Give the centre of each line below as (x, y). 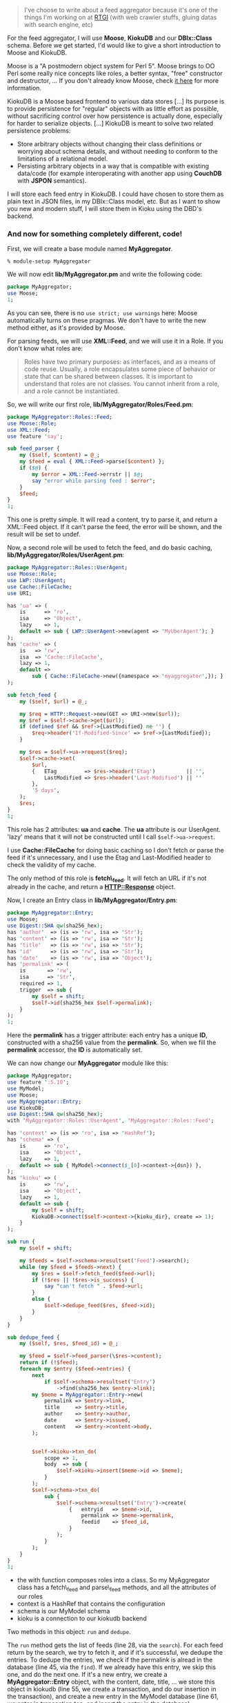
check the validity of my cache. (52, 864)
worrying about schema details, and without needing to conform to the (118, 151)
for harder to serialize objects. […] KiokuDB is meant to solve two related (110, 123)
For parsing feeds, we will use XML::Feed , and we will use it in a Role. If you (115, 341)
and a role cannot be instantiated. (72, 391)
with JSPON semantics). (52, 181)
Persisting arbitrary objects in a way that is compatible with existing (113, 166)
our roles (30, 1597)
